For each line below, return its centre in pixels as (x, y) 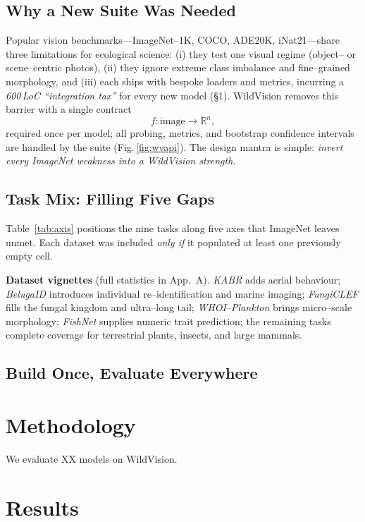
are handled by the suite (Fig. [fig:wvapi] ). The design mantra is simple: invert (174, 146)
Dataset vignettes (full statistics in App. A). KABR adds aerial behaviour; (173, 280)
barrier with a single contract (69, 109)
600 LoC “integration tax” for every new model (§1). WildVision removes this (172, 95)
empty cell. (29, 256)
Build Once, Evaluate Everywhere (132, 373)
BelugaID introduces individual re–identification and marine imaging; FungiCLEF (182, 293)
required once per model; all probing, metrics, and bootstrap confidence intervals (180, 133)
